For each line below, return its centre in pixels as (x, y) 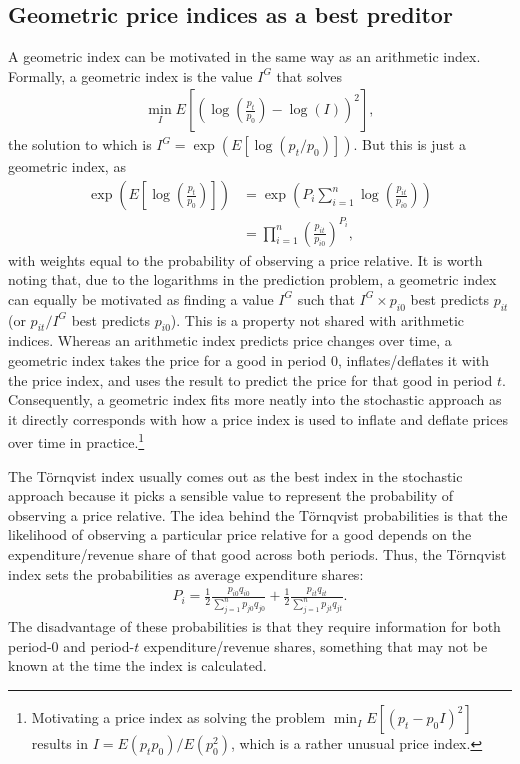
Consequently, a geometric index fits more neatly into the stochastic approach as (255, 399)
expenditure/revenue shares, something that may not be (315, 645)
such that (326, 298)
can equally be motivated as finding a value (141, 298)
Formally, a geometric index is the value (130, 75)
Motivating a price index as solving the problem (178, 717)
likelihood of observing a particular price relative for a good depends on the (240, 534)
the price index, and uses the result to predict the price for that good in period (250, 379)
